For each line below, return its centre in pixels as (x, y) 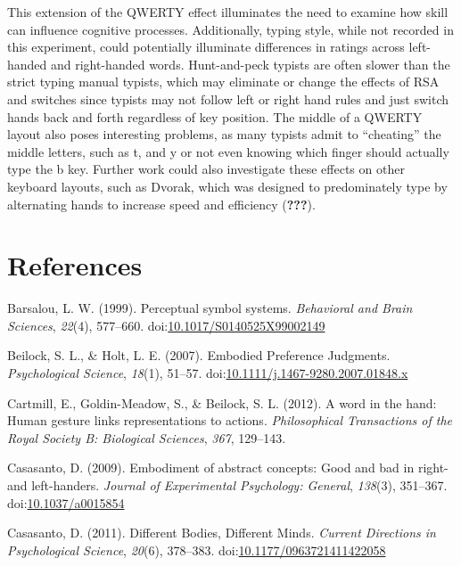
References (75, 265)
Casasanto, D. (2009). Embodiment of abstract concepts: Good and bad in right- (228, 468)
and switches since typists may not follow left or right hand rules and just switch (228, 98)
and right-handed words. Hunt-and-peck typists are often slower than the (251, 64)
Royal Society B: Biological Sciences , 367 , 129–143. (147, 437)
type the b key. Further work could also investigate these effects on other (206, 169)
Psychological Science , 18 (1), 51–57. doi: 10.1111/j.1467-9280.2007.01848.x (208, 373)
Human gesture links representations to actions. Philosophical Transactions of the (230, 420)
